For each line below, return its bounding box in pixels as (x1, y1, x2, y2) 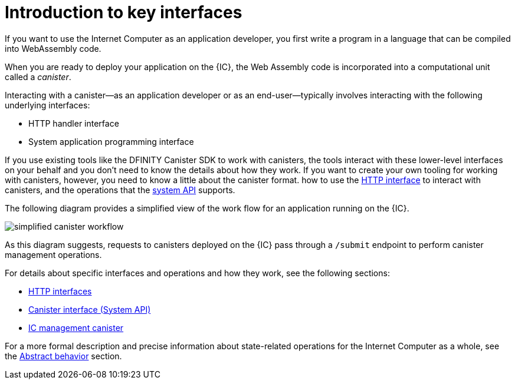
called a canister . (5, 71, 71, 82)
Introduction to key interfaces (5, 2, 242, 22)
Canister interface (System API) (28, 304, 151, 315)
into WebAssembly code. (5, 43, 101, 54)
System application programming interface (28, 136, 194, 147)
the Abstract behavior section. (5, 350, 122, 361)
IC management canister (28, 322, 124, 333)
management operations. (5, 249, 102, 260)
